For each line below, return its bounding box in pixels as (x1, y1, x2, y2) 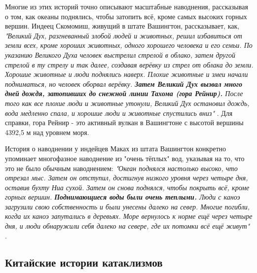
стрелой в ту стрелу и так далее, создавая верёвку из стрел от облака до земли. (5, 59, 254, 69)
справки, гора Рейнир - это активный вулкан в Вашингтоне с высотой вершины (5, 117, 244, 128)
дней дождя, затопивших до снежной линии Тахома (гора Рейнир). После (5, 88, 243, 99)
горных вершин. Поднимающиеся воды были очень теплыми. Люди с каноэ (5, 192, 240, 202)
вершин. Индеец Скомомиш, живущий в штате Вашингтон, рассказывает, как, (5, 21, 240, 31)
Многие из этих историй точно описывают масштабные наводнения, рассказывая (5, 1, 248, 11)
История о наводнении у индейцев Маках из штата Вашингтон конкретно (5, 143, 226, 154)
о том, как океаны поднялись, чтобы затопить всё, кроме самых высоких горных (5, 11, 247, 21)
